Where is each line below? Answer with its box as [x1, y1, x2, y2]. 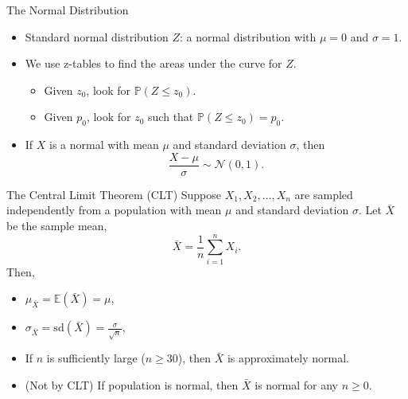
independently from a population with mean [6, 201, 222, 218]
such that [148, 108, 194, 125]
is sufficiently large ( [46, 350, 146, 366]
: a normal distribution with [179, 28, 317, 45]
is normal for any [255, 376, 339, 393]
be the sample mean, [6, 217, 107, 234]
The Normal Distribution [6, 2, 129, 18]
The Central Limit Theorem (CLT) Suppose [6, 186, 222, 202]
